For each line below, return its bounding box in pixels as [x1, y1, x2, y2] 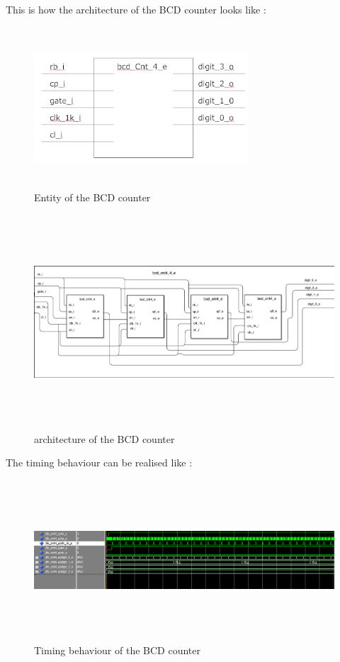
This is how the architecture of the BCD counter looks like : [6, 2, 266, 16]
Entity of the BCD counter [34, 189, 151, 204]
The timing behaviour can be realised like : [6, 455, 193, 470]
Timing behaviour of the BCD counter [34, 643, 200, 658]
